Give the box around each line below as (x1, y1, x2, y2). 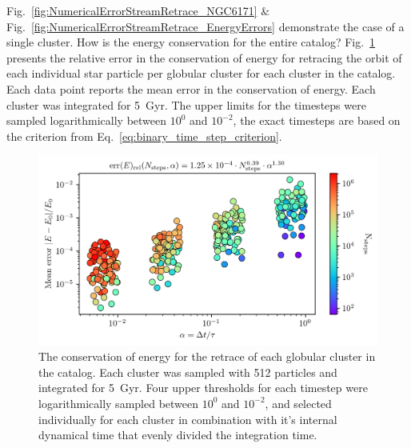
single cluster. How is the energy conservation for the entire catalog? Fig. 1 (6, 34, 376, 50)
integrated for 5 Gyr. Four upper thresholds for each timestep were (38, 379, 368, 396)
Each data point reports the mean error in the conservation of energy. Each (6, 80, 376, 97)
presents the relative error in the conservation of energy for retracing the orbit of (6, 49, 402, 66)
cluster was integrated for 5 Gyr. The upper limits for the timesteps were (6, 96, 366, 113)
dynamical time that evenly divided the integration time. (38, 426, 317, 443)
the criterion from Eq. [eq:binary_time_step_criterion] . (6, 127, 282, 144)
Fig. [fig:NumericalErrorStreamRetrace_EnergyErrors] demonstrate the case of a (6, 18, 405, 34)
